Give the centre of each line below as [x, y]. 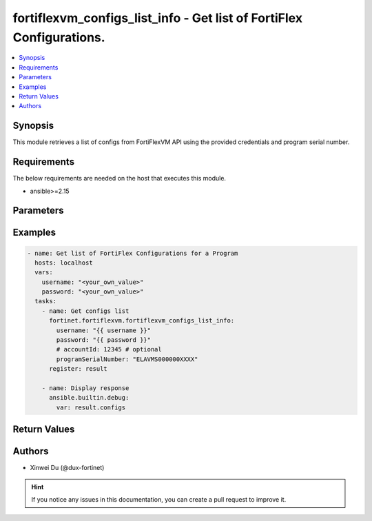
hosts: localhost [64, 263]
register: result [79, 369]
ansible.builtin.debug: [89, 398]
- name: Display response [85, 388]
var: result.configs [91, 407]
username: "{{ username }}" [104, 330]
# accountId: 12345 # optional [109, 349]
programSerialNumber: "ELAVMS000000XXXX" [127, 359]
